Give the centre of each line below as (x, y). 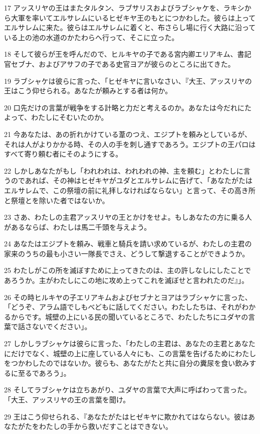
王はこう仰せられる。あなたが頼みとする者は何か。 (88, 91)
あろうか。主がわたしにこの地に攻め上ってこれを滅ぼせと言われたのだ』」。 (126, 280)
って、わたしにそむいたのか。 (59, 117)
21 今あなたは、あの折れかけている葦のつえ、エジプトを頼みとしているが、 (128, 134)
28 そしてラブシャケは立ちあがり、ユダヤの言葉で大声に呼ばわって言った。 (127, 390)
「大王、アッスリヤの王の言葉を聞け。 (67, 399)
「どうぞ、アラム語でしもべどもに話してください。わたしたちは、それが (123, 307)
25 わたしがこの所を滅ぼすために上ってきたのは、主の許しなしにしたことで (128, 270)
